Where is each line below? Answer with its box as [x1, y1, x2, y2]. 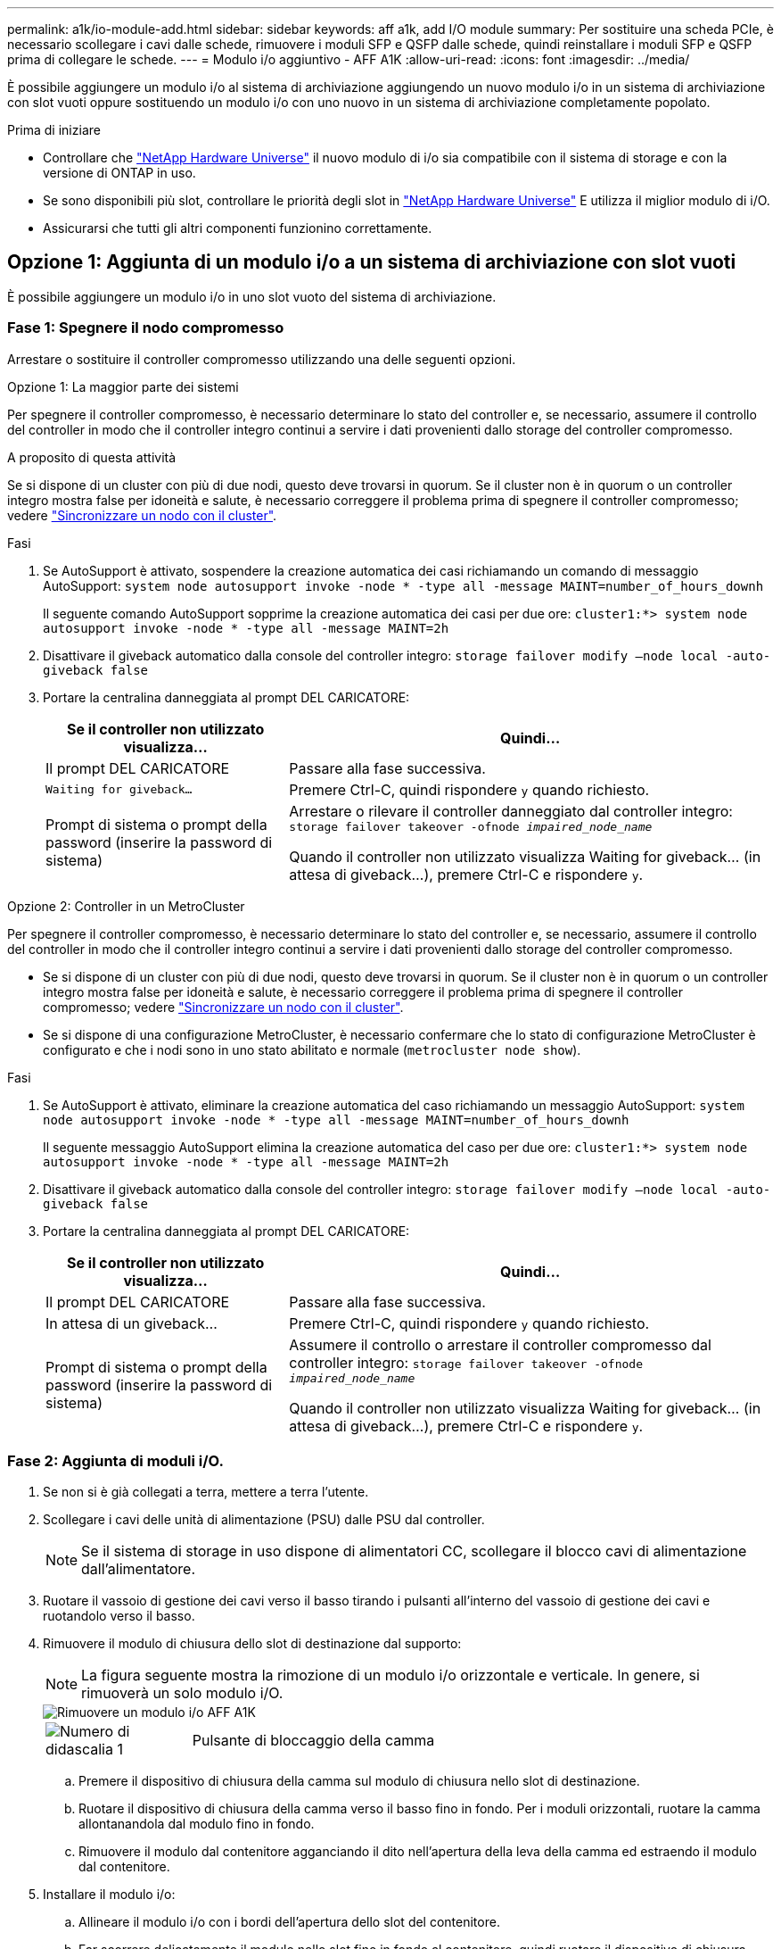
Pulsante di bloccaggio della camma [192, 1731, 435, 1750]
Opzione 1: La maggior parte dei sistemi [7, 378, 239, 394]
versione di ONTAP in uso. [43, 165, 196, 180]
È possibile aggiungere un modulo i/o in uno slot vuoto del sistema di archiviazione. [7, 288, 497, 304]
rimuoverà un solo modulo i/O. [81, 1684, 284, 1703]
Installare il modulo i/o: [43, 1887, 176, 1903]
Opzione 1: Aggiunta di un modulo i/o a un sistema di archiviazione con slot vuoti [7, 251, 736, 274]
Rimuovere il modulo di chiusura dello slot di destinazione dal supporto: [43, 1636, 462, 1652]
